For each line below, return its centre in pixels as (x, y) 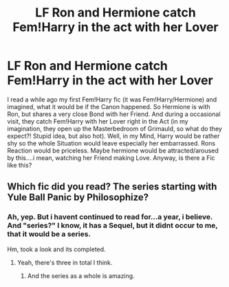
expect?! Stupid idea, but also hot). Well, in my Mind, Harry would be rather (113, 136)
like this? (20, 165)
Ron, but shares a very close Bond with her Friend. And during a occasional (114, 114)
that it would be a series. (49, 234)
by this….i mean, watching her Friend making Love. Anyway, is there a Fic (111, 158)
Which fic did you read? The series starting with (112, 187)
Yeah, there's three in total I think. (65, 262)
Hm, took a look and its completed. (56, 249)
